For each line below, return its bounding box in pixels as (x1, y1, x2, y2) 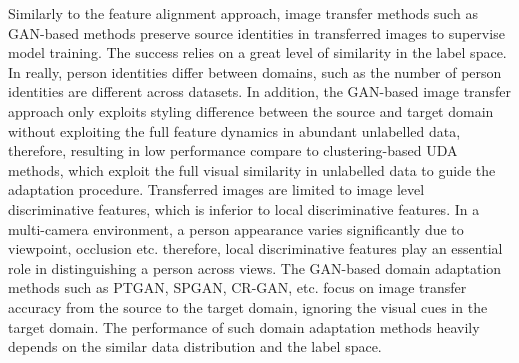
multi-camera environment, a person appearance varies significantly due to (8, 218, 464, 239)
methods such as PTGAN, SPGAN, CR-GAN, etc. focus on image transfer (8, 277, 467, 298)
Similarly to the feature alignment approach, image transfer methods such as (8, 3, 478, 23)
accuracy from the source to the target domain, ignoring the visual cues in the (8, 296, 488, 317)
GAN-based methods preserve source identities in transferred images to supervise (8, 22, 505, 43)
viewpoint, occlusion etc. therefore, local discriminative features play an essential (8, 238, 503, 259)
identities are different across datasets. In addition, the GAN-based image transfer (8, 81, 511, 102)
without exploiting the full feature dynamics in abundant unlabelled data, (8, 120, 461, 141)
